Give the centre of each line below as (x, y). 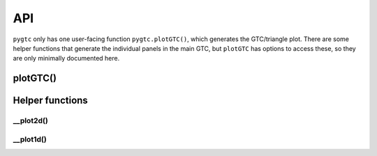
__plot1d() (30, 139)
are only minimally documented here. (66, 58)
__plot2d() (30, 120)
